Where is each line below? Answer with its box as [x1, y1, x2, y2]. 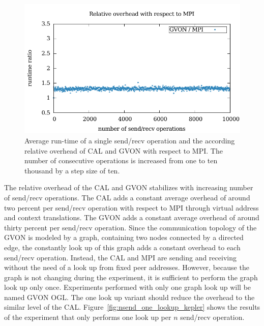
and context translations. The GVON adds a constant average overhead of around [4, 212, 259, 223]
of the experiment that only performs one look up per [4, 312, 171, 322]
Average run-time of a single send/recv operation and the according [24, 135, 235, 145]
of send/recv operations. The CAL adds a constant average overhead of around [4, 192, 250, 202]
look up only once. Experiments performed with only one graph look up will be [4, 282, 251, 292]
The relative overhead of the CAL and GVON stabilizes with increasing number [4, 182, 253, 193]
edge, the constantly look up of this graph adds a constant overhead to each [4, 242, 241, 252]
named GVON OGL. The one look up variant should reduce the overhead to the [4, 291, 255, 302]
